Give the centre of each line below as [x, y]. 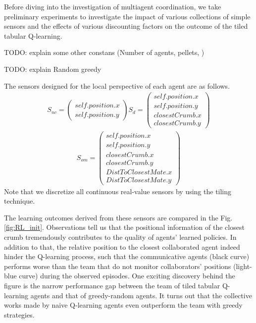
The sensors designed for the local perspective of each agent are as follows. [117, 85]
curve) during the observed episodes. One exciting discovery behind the [127, 276]
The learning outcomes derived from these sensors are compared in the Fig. [118, 217]
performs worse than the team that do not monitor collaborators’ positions [118, 266]
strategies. [19, 314]
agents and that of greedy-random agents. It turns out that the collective [141, 295]
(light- [243, 266]
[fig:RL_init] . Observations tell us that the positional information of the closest [124, 227]
